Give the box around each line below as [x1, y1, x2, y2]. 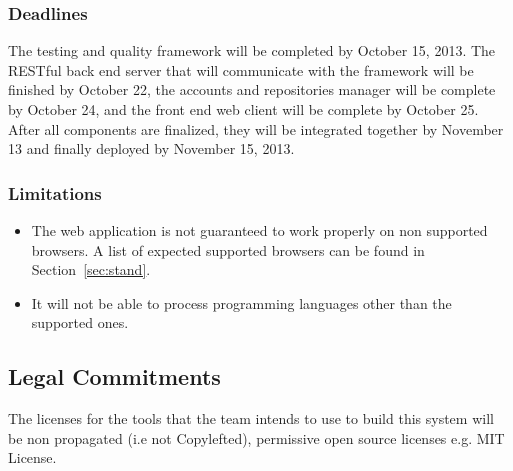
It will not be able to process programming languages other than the [31, 292, 452, 313]
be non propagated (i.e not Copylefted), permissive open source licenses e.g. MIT [8, 427, 505, 448]
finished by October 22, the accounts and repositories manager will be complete [8, 79, 496, 100]
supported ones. [31, 312, 129, 333]
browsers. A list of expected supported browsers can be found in [31, 239, 425, 260]
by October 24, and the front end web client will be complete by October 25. [8, 99, 479, 119]
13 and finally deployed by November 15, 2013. [8, 138, 295, 159]
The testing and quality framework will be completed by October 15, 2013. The [8, 40, 496, 61]
